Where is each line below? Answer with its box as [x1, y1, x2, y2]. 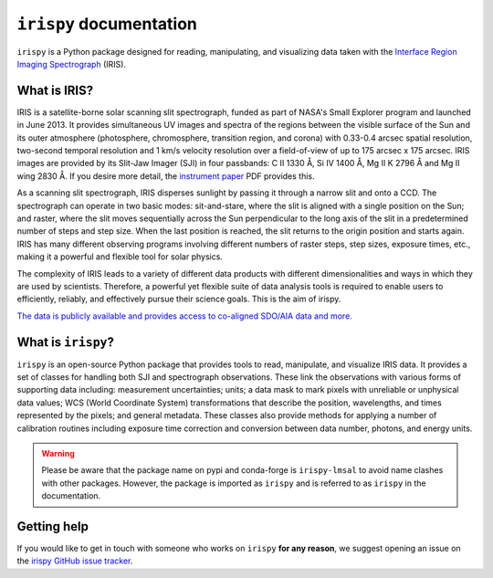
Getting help [16, 519, 89, 534]
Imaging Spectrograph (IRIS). [16, 58, 127, 69]
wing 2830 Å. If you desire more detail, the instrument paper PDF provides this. [16, 170, 315, 182]
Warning [41, 447, 75, 458]
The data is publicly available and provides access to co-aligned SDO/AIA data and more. [16, 310, 353, 321]
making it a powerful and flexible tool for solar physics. [16, 251, 224, 262]
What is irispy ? [16, 334, 114, 350]
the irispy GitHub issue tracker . [16, 555, 133, 566]
